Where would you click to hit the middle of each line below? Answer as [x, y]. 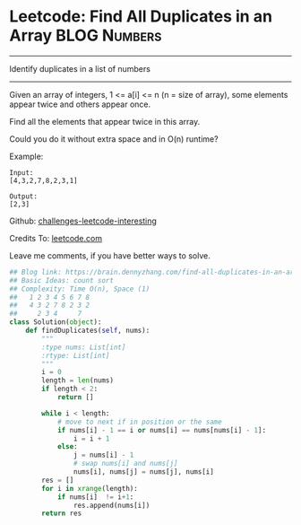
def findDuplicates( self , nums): [88, 331]
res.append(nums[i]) [112, 505]
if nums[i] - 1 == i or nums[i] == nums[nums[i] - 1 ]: [162, 430]
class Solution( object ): [56, 322]
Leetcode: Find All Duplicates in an [141, 17]
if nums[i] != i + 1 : [95, 497]
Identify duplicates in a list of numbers [80, 68]
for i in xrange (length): [90, 488]
